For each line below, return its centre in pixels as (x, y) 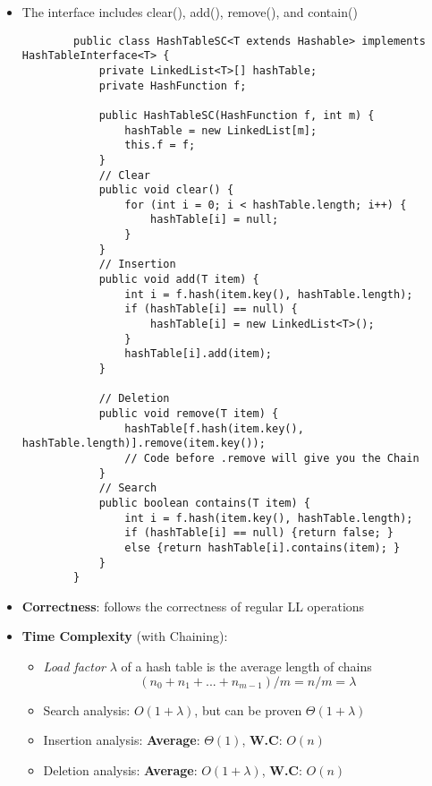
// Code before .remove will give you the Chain (272, 458)
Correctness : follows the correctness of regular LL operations (193, 606)
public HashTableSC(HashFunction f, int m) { (237, 115)
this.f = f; (160, 145)
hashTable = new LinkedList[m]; (221, 130)
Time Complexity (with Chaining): (125, 636)
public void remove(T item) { (189, 414)
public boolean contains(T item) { (204, 503)
